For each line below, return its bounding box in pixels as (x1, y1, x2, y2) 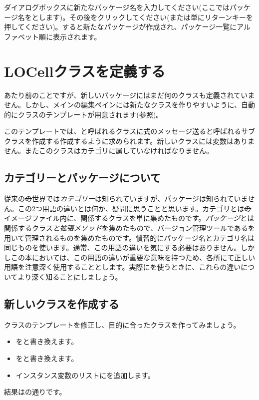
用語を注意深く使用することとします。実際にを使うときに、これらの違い (4, 262, 241, 272)
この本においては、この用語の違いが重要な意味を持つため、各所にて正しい (10, 252, 256, 262)
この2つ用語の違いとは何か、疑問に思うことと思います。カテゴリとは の (17, 203, 252, 213)
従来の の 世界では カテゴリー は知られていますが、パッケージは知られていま (4, 193, 248, 204)
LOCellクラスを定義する (4, 60, 165, 81)
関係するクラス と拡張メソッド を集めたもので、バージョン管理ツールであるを (4, 223, 255, 233)
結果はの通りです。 (4, 387, 66, 397)
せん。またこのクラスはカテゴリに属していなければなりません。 (4, 145, 213, 156)
